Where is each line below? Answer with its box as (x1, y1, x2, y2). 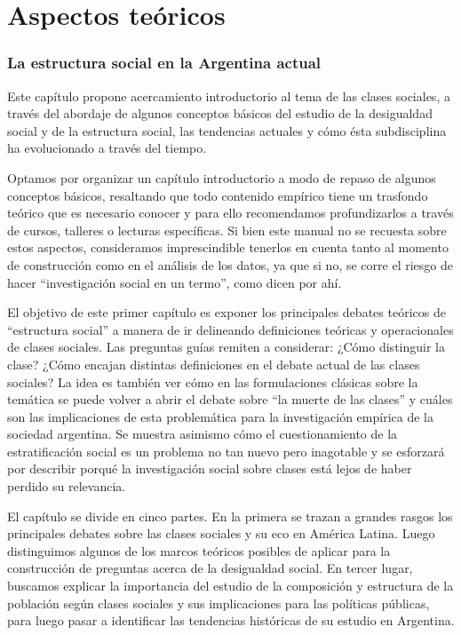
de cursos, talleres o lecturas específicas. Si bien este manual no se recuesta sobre (7, 220, 447, 239)
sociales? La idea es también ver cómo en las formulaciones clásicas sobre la (7, 372, 418, 391)
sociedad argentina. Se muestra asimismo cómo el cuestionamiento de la (7, 425, 398, 443)
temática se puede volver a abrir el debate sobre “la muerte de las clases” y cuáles (7, 390, 453, 409)
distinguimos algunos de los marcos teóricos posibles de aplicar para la (7, 541, 391, 560)
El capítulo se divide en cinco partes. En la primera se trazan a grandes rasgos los (7, 506, 453, 525)
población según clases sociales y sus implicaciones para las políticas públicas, (7, 593, 430, 612)
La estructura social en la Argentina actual (7, 52, 322, 74)
